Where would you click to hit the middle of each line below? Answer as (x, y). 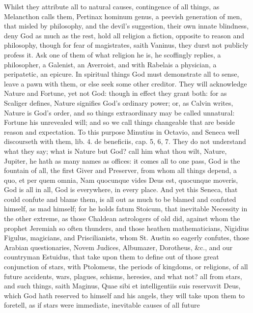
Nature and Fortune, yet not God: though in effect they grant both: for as (115, 93)
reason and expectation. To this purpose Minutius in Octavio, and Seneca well (122, 131)
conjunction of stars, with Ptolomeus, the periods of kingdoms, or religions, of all (126, 267)
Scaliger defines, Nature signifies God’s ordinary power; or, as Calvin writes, (119, 102)
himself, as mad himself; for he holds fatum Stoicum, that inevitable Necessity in (126, 209)
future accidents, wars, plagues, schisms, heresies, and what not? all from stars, (123, 276)
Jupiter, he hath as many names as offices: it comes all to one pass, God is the (122, 160)
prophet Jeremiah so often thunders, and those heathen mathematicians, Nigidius (126, 228)
